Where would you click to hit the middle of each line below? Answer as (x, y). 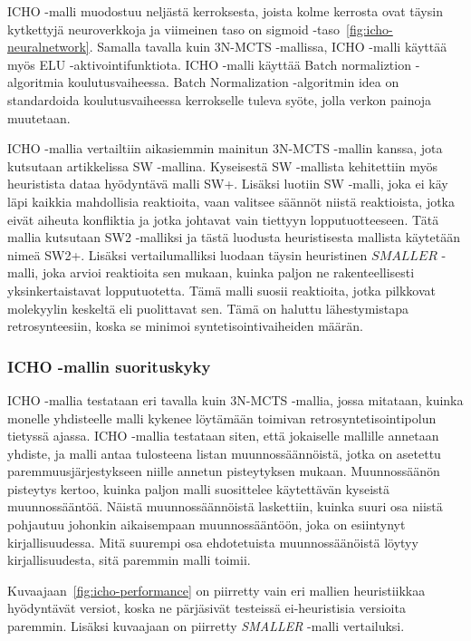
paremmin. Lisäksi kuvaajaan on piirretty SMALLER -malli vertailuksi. (206, 626)
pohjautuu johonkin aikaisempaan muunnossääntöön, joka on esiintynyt (207, 524)
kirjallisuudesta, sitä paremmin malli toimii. (129, 560)
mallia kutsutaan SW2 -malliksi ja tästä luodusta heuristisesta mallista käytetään (234, 237)
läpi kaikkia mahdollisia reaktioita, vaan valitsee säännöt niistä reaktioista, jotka (231, 201)
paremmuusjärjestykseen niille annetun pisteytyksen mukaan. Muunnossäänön (224, 471)
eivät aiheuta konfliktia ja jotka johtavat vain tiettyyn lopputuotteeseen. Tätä (223, 219)
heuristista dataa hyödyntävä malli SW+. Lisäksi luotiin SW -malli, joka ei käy (228, 184)
